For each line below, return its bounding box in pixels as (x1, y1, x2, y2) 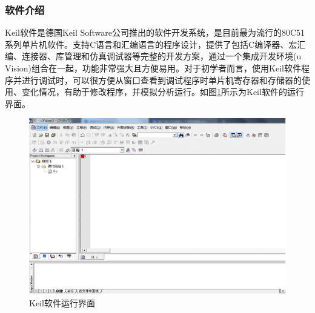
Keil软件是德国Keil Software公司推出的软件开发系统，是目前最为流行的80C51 (5, 26, 305, 39)
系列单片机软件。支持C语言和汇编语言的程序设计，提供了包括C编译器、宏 (5, 38, 297, 50)
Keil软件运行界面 (29, 296, 95, 309)
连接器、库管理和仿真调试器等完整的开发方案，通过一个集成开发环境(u (21, 50, 302, 62)
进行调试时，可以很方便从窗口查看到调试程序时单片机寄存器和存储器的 (21, 73, 302, 86)
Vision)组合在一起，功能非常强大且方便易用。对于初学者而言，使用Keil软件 (5, 62, 301, 74)
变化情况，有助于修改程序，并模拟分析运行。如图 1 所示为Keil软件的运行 (21, 85, 304, 98)
